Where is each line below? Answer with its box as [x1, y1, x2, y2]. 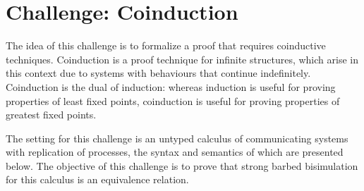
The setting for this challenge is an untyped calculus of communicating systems [6, 130, 348, 145]
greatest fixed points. [6, 107, 97, 122]
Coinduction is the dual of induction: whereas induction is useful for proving [6, 79, 336, 94]
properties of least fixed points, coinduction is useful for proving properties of [6, 93, 340, 108]
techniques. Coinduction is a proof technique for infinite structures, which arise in [6, 51, 358, 66]
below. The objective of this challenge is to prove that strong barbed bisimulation [6, 158, 358, 173]
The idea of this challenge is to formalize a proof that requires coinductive [6, 38, 326, 53]
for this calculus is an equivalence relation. [6, 172, 189, 187]
